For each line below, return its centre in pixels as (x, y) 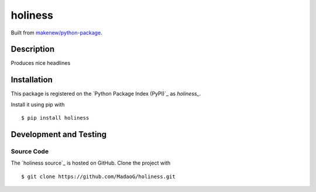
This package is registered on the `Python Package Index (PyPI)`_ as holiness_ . (106, 94)
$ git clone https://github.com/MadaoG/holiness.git (98, 176)
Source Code (30, 151)
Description (33, 49)
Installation (32, 80)
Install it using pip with (38, 104)
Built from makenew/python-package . (56, 33)
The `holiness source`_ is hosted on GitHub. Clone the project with (91, 163)
